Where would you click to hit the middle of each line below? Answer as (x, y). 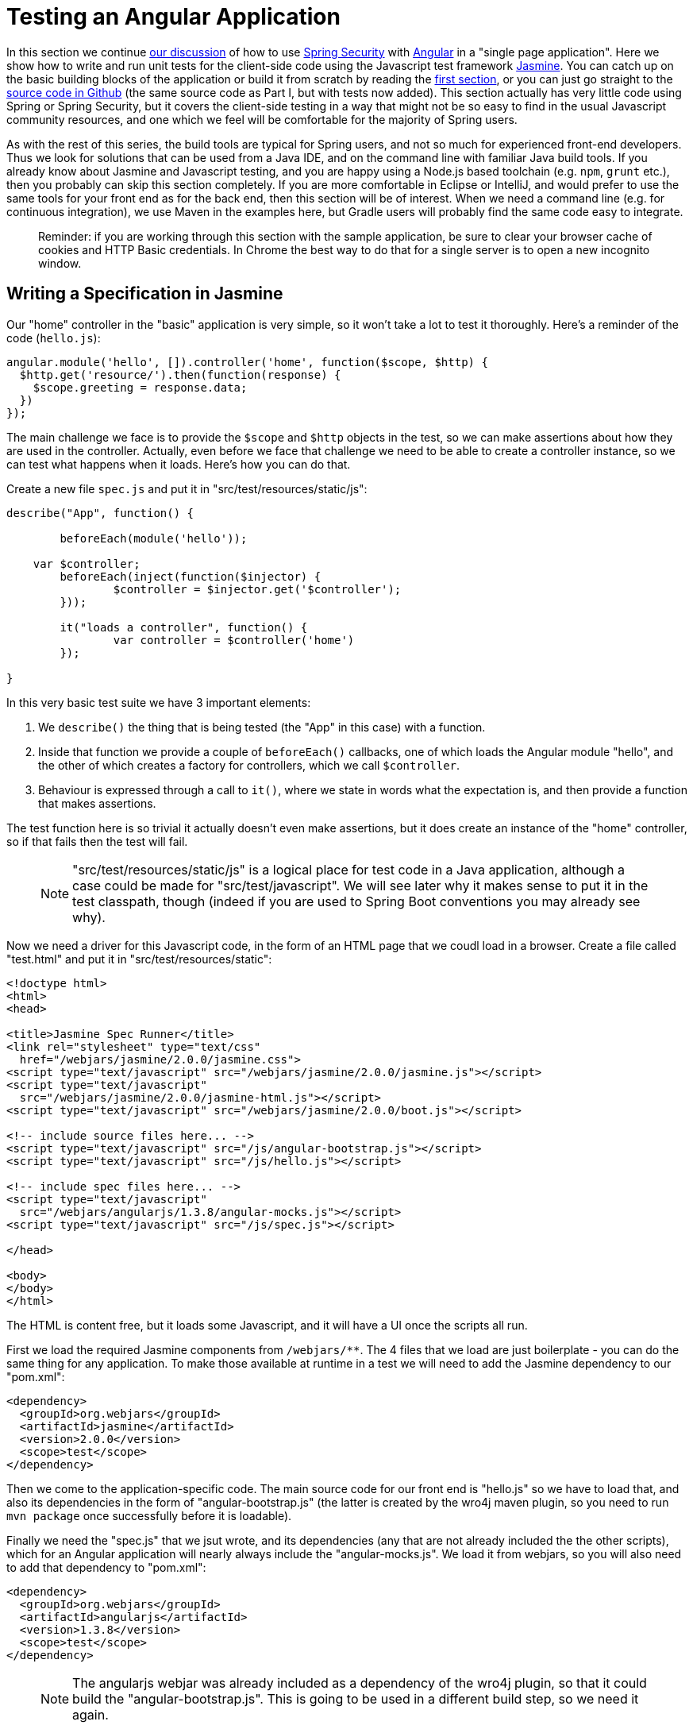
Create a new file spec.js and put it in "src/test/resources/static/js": (187, 488)
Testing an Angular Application (173, 17)
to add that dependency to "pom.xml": (106, 1567)
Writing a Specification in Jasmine (145, 294)
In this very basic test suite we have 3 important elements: (159, 702)
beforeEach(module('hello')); (154, 538)
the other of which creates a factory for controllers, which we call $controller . (249, 765)
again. (90, 1714)
